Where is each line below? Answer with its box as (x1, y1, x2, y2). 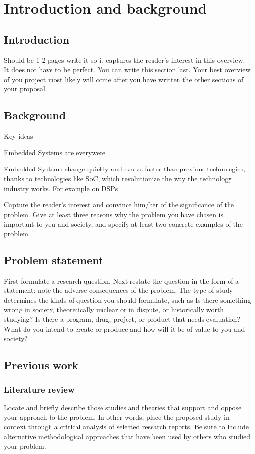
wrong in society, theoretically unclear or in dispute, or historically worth (4, 304, 224, 314)
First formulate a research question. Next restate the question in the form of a (4, 275, 239, 285)
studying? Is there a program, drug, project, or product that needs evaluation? (4, 314, 240, 324)
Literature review (4, 383, 75, 395)
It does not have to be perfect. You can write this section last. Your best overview (4, 64, 251, 75)
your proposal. (4, 84, 47, 94)
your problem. (4, 441, 46, 451)
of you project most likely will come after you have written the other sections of (4, 74, 244, 84)
